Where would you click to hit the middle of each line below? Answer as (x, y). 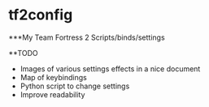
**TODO (23, 53)
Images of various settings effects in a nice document (110, 68)
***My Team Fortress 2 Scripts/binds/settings (87, 37)
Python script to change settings (75, 86)
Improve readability (52, 94)
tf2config (41, 15)
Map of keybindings (53, 77)
